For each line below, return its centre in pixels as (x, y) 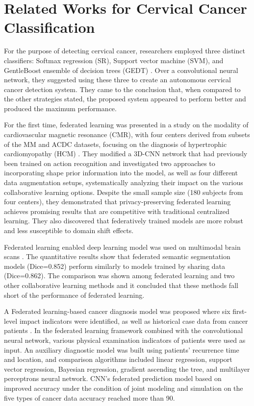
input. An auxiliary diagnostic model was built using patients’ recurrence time (122, 349)
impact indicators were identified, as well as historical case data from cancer (134, 321)
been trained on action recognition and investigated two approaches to (110, 163)
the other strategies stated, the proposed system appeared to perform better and (125, 99)
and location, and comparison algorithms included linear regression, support (118, 359)
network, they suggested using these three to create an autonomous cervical (117, 80)
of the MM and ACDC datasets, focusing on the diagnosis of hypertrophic (115, 144)
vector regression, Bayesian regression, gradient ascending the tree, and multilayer (127, 369)
